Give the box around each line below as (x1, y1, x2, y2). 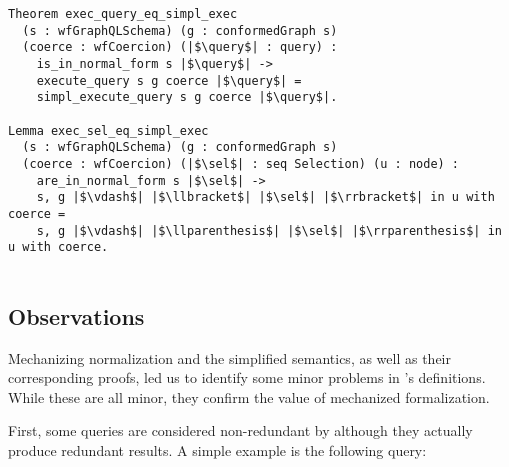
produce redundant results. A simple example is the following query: (8, 440, 427, 461)
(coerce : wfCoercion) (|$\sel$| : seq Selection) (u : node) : (22, 156, 460, 171)
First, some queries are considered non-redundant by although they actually (8, 420, 473, 441)
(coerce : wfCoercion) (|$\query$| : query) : (22, 40, 338, 55)
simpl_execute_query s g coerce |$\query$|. (36, 90, 338, 105)
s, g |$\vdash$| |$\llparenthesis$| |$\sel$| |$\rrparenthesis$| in (36, 223, 502, 238)
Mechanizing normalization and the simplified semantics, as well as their (8, 347, 452, 368)
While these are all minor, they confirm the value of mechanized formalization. (8, 386, 490, 407)
